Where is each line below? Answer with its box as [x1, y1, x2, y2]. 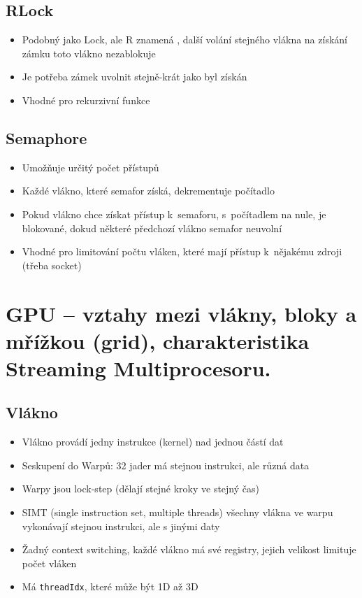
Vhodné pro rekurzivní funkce [22, 92, 150, 107]
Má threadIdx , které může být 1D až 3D [22, 579, 198, 594]
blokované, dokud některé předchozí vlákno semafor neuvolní [22, 220, 282, 235]
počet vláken [22, 555, 77, 570]
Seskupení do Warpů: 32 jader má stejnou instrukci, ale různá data [22, 457, 310, 472]
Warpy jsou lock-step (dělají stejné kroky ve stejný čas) [22, 481, 259, 496]
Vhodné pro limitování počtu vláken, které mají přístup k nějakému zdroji [22, 244, 342, 259]
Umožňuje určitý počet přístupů [22, 159, 159, 174]
